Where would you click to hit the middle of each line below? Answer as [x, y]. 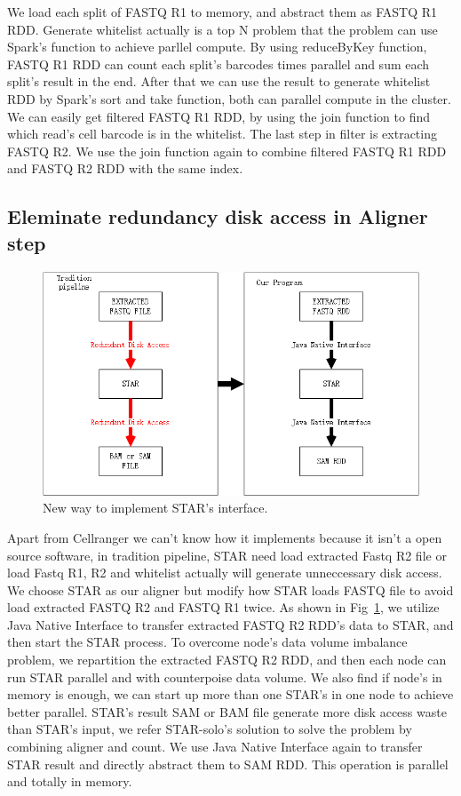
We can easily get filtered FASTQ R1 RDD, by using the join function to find [219, 116]
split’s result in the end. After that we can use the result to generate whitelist [219, 81]
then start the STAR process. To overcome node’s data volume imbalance [207, 642]
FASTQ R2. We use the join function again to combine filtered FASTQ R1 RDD [227, 151]
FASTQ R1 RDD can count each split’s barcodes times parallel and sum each [219, 64]
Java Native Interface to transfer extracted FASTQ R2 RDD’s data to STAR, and [230, 624]
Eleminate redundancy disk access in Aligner [218, 216]
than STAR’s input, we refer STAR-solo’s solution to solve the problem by [210, 729]
